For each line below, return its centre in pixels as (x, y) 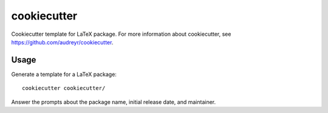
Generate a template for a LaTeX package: (64, 74)
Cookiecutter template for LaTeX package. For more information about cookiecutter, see (121, 34)
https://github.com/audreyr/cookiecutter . (62, 42)
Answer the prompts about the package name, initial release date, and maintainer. (114, 102)
